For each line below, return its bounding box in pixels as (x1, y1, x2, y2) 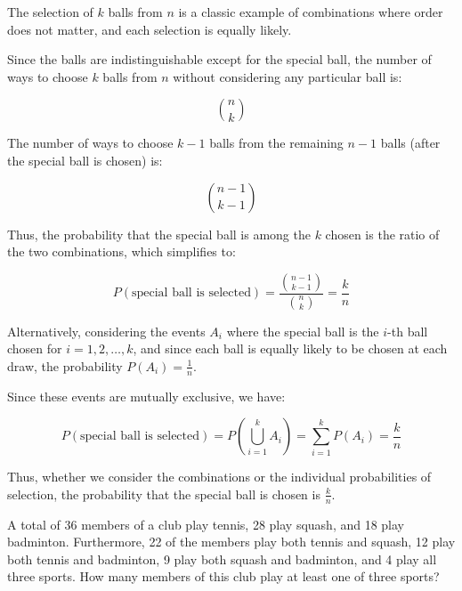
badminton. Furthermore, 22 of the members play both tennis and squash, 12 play (7, 532, 456, 551)
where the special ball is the (226, 321, 379, 340)
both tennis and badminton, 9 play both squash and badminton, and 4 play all (7, 549, 437, 568)
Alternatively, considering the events (7, 321, 206, 340)
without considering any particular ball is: (173, 67, 402, 85)
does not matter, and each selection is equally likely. (7, 20, 292, 38)
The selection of (7, 3, 93, 20)
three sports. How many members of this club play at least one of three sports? (7, 567, 440, 586)
